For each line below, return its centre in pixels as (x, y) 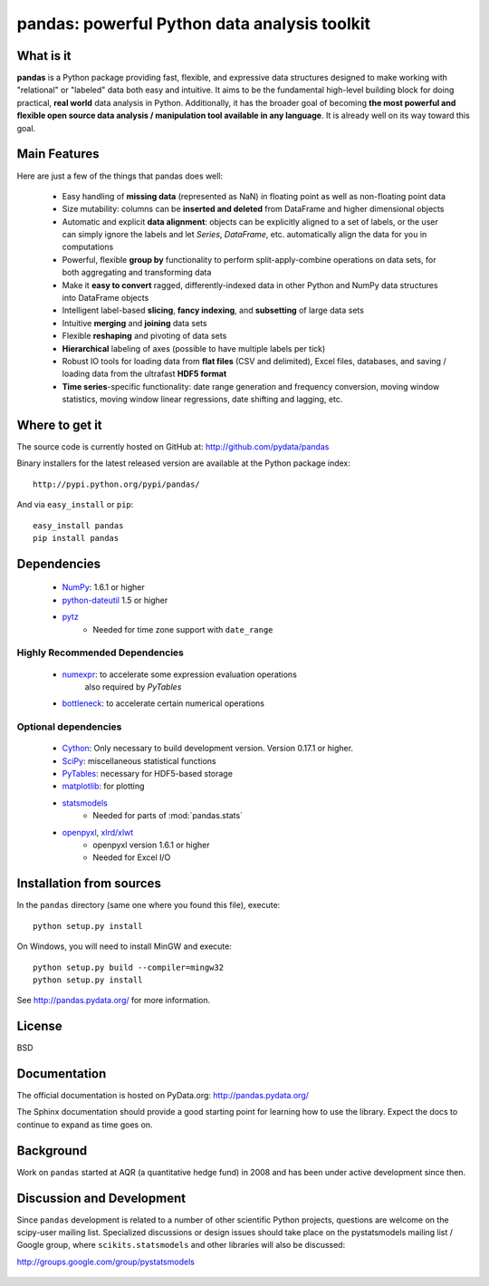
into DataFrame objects (105, 298)
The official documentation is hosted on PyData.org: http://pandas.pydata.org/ (163, 1096)
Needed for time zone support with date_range (183, 629)
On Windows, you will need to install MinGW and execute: (125, 946)
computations (88, 247)
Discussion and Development (101, 1198)
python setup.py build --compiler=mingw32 (129, 967)
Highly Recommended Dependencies (101, 653)
